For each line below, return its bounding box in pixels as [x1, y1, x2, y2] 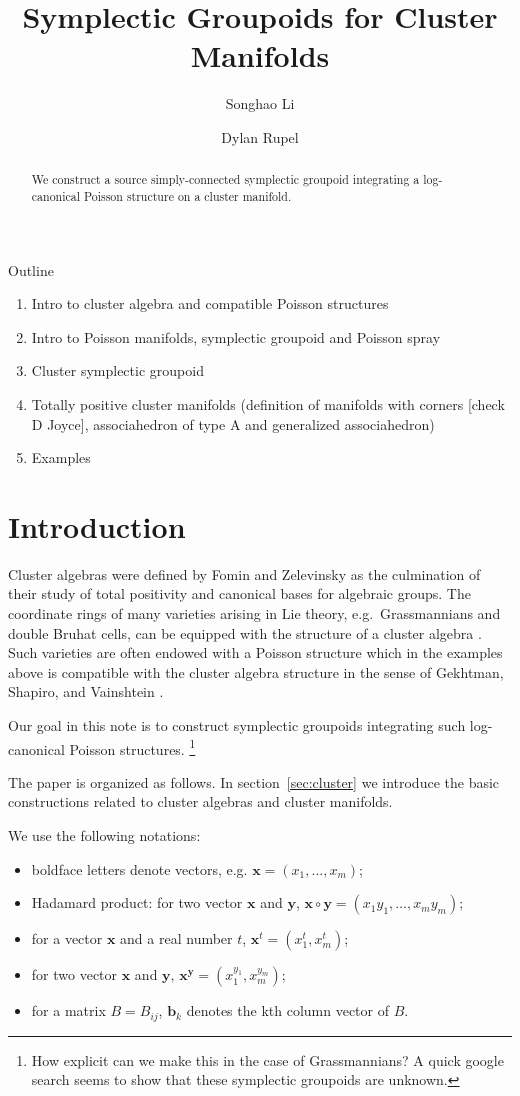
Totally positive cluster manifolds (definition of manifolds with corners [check [31, 393, 505, 414]
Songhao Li [225, 93, 295, 114]
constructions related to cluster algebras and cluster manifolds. [8, 791, 393, 812]
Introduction [8, 505, 186, 546]
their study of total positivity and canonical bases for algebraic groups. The [8, 583, 471, 604]
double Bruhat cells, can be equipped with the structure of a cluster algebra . [8, 622, 482, 643]
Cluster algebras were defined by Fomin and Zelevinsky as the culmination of [8, 563, 481, 584]
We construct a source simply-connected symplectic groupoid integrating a [31, 171, 420, 188]
